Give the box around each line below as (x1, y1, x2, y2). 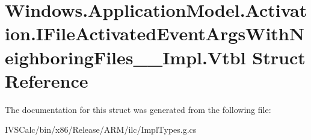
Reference (5, 68, 88, 93)
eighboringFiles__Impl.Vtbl (5, 44, 246, 69)
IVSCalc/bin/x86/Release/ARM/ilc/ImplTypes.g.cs (5, 123, 197, 136)
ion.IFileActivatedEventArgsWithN (5, 21, 304, 46)
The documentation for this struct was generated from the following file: (5, 103, 271, 115)
